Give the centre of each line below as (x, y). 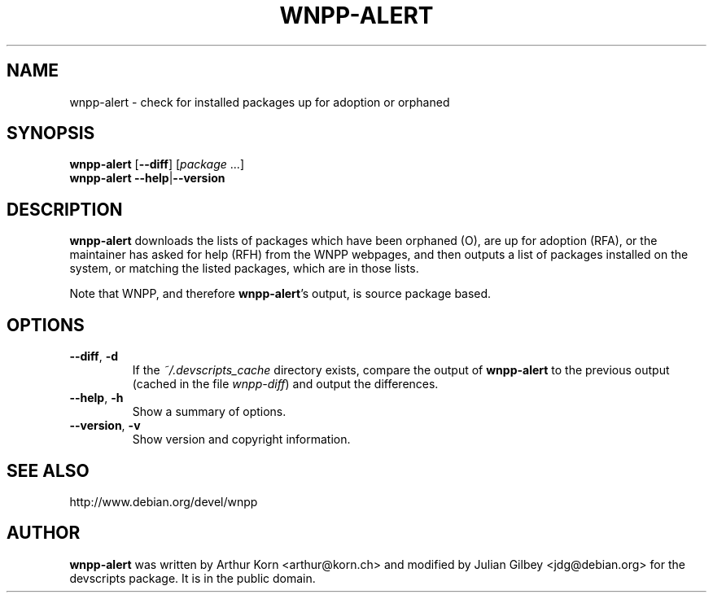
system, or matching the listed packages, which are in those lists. (244, 269)
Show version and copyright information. (241, 439)
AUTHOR (44, 533)
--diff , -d (94, 356)
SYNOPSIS (51, 133)
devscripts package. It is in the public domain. (192, 578)
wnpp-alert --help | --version (147, 178)
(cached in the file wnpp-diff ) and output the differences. (285, 384)
